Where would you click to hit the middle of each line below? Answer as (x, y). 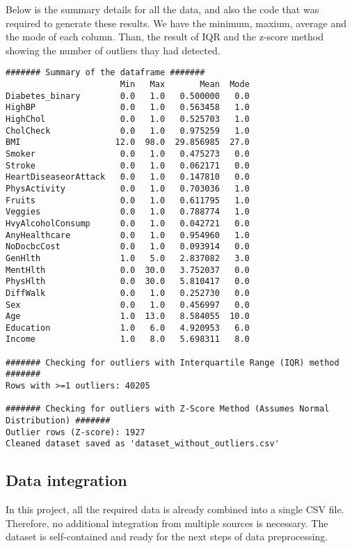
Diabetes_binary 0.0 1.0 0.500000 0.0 (128, 96)
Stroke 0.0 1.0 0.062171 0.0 (128, 165)
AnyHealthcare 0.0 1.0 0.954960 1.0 (128, 235)
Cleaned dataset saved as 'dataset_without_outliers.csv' (143, 444)
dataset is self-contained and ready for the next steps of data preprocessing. (167, 537)
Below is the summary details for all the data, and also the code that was (162, 9)
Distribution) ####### (58, 421)
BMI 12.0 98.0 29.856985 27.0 (128, 142)
